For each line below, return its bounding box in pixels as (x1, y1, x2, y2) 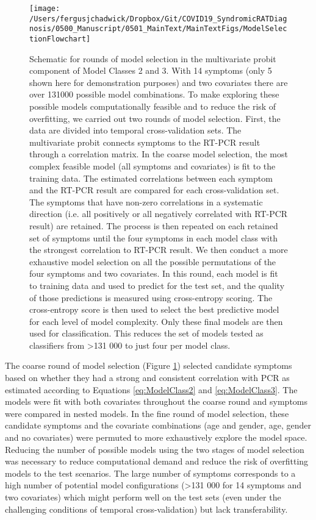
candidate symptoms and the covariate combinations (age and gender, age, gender (5, 419, 311, 432)
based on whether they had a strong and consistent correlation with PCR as (5, 371, 290, 384)
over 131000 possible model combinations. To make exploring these (29, 88, 279, 101)
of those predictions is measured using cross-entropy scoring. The (29, 291, 273, 304)
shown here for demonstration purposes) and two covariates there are (29, 76, 288, 88)
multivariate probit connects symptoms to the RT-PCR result (29, 135, 260, 148)
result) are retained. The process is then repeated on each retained (29, 219, 278, 232)
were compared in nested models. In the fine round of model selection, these (5, 407, 289, 419)
